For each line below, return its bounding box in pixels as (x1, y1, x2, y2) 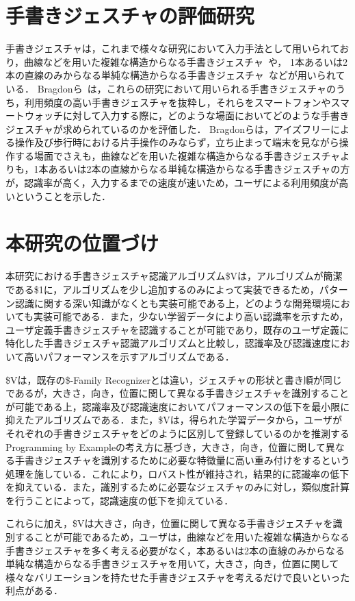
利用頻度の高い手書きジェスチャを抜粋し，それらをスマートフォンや (24, 95, 331, 109)
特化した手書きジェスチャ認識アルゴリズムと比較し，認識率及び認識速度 (5, 336, 331, 350)
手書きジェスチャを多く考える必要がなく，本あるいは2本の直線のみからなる (5, 543, 345, 557)
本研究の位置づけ (5, 229, 159, 257)
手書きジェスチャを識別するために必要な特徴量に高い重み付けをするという (14, 453, 350, 467)
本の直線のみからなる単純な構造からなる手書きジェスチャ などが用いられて (5, 68, 345, 82)
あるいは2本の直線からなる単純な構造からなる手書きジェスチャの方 (48, 162, 350, 176)
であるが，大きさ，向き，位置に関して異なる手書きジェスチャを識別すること (5, 386, 350, 400)
